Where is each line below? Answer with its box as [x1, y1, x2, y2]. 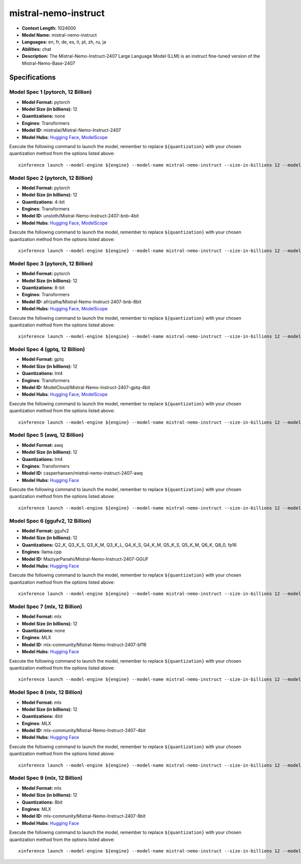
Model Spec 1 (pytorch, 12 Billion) [9, 88, 92, 95]
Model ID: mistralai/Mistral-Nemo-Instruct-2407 [22, 127, 121, 133]
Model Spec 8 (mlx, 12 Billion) [9, 689, 83, 696]
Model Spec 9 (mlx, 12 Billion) [9, 775, 83, 782]
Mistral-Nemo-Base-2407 [22, 60, 75, 66]
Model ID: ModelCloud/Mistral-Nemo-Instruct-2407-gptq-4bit [22, 385, 150, 391]
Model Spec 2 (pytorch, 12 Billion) [9, 174, 93, 181]
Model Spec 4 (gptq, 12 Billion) [9, 346, 85, 353]
